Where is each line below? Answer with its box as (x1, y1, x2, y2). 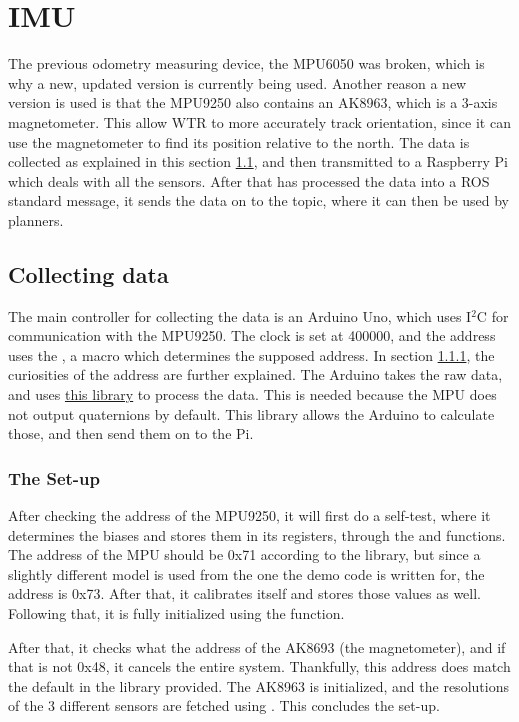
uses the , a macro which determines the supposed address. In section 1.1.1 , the (8, 344, 495, 365)
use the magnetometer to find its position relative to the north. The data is (8, 131, 470, 152)
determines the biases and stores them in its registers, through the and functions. (8, 524, 506, 545)
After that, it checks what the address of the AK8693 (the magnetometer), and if (8, 636, 506, 657)
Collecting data (8, 258, 169, 289)
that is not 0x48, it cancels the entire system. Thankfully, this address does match (8, 656, 511, 677)
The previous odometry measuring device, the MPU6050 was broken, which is (8, 53, 485, 74)
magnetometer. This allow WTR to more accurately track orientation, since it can (8, 111, 511, 132)
